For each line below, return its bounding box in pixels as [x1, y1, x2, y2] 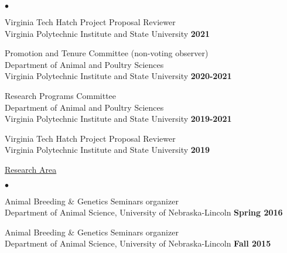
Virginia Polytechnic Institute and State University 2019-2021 [5, 112, 232, 125]
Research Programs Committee [5, 89, 117, 101]
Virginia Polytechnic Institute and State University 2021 [5, 27, 210, 39]
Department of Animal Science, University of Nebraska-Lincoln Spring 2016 [5, 206, 283, 218]
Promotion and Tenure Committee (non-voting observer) [5, 47, 209, 59]
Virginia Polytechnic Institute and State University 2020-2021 [5, 70, 232, 82]
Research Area [5, 163, 57, 175]
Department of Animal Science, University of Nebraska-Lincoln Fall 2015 [5, 237, 271, 249]
